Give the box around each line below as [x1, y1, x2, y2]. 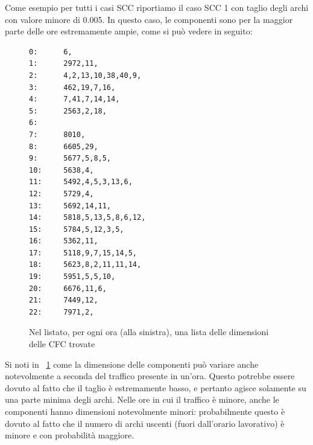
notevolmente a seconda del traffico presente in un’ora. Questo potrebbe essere [5, 370, 295, 382]
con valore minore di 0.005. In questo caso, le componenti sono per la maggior [5, 13, 293, 25]
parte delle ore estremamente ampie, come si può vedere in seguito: [5, 25, 253, 37]
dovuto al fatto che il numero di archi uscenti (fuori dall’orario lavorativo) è [5, 417, 285, 429]
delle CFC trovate [29, 338, 95, 350]
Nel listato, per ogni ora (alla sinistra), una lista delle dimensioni [29, 325, 269, 338]
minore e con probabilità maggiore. [5, 429, 134, 441]
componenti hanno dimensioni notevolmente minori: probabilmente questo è [5, 405, 285, 417]
